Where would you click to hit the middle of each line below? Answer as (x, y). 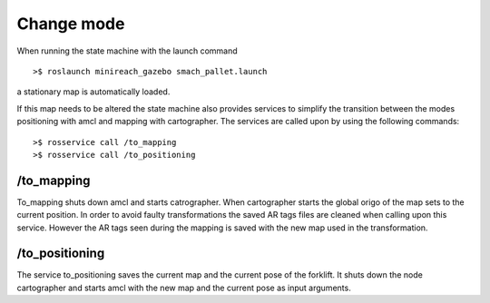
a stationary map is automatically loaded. (93, 92)
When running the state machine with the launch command (127, 51)
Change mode (71, 24)
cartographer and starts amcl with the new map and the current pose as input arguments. (184, 288)
